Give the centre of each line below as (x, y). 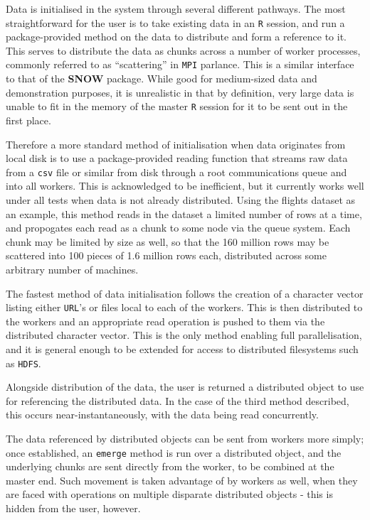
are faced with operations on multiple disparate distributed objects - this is (169, 494)
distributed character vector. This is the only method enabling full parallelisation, (184, 335)
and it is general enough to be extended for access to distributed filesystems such (182, 348)
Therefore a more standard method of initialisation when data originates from (176, 144)
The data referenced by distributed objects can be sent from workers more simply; (185, 438)
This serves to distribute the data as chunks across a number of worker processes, (183, 50)
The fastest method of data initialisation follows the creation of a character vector (185, 293)
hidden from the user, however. (73, 508)
